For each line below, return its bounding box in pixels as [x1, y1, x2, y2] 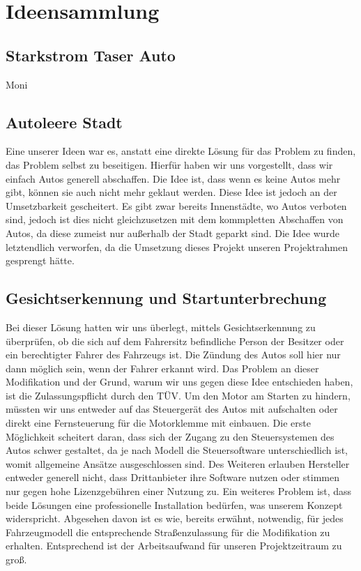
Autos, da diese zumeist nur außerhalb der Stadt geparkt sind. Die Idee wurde [6, 225, 340, 240]
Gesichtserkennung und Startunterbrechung [6, 287, 327, 309]
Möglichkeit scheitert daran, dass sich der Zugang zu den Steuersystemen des [6, 429, 335, 443]
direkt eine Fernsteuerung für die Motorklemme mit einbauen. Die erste [6, 416, 311, 430]
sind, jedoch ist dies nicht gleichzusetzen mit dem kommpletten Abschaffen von [6, 212, 344, 227]
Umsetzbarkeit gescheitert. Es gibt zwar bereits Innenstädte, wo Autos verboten [6, 198, 347, 213]
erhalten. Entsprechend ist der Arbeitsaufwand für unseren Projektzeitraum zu [6, 538, 342, 553]
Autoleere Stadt [6, 111, 123, 132]
